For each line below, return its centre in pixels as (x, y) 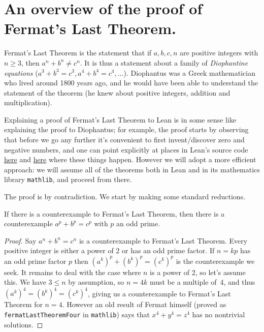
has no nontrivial (219, 314)
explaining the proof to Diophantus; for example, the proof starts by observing (126, 129)
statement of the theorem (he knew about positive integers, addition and (117, 92)
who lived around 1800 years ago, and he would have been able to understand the (131, 83)
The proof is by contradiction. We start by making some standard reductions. (125, 197)
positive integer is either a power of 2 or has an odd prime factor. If (109, 250)
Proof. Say (20, 240)
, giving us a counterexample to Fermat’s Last (159, 293)
